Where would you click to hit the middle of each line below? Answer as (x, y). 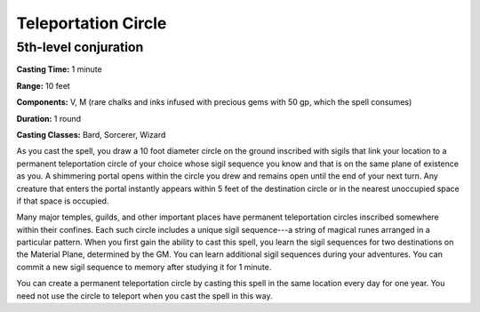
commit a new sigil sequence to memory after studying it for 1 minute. (144, 267)
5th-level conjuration (80, 47)
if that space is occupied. (63, 201)
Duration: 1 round (49, 118)
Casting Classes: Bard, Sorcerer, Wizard (91, 134)
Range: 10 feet (43, 85)
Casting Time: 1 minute (59, 69)
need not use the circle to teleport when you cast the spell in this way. (144, 296)
